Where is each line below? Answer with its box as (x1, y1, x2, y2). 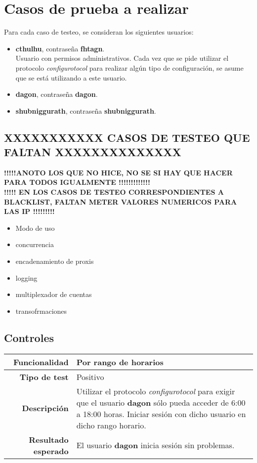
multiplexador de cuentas (15, 289, 92, 299)
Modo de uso (15, 222, 55, 233)
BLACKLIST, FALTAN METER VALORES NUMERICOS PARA (4, 196, 237, 207)
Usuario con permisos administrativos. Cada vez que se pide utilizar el (15, 53, 229, 63)
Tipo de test (19, 371, 69, 382)
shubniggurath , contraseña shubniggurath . (15, 105, 156, 116)
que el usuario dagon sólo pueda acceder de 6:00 (76, 396, 246, 408)
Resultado (29, 433, 69, 445)
